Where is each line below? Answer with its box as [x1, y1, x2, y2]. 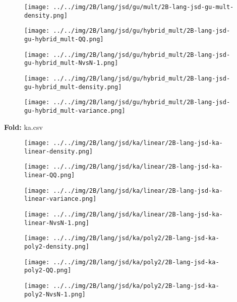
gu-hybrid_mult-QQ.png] [24, 35, 104, 43]
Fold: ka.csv [4, 121, 43, 132]
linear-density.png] [24, 147, 93, 155]
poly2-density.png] [24, 243, 89, 251]
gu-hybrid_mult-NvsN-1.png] [24, 59, 118, 67]
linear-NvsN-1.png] [24, 219, 89, 226]
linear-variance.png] [24, 195, 97, 203]
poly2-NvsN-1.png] [24, 290, 86, 298]
